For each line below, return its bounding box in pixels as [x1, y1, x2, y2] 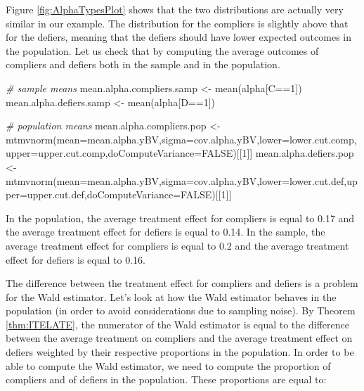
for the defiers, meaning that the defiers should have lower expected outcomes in [6, 30, 351, 44]
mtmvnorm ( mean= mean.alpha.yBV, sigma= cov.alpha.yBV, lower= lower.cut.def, [6, 173, 347, 188]
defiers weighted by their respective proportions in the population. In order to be [6, 345, 354, 359]
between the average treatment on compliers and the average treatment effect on [6, 331, 353, 345]
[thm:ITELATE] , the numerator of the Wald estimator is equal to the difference [6, 316, 349, 331]
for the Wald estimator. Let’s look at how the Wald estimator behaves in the [6, 289, 337, 304]
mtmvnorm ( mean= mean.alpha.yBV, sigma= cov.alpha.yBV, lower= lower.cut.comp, [6, 132, 357, 146]
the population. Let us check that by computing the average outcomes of [6, 43, 319, 58]
